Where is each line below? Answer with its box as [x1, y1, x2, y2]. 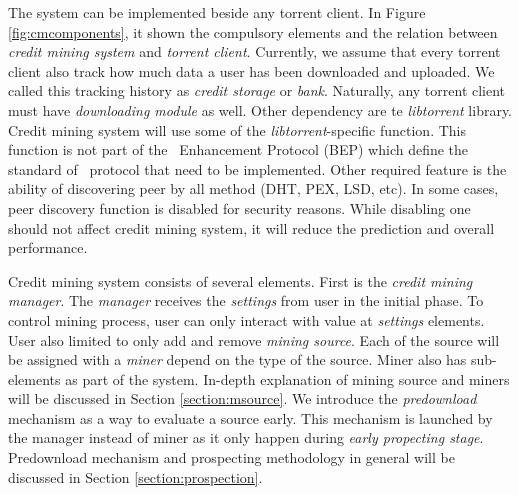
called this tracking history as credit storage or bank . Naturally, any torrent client [8, 80, 506, 101]
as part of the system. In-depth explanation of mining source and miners [65, 368, 510, 389]
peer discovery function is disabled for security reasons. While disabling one [8, 197, 471, 218]
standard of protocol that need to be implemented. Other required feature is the [8, 158, 507, 179]
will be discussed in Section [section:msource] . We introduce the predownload [8, 388, 477, 409]
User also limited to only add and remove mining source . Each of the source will [8, 329, 500, 350]
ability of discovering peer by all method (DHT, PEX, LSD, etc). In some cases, [8, 178, 499, 199]
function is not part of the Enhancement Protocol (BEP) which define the [8, 139, 469, 160]
